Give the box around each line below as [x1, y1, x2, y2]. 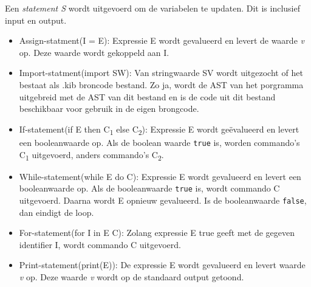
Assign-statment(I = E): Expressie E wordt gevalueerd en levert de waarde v [19, 34, 304, 47]
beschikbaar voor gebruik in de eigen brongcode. [19, 102, 199, 115]
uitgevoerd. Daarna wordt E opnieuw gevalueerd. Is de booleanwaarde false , [19, 193, 307, 206]
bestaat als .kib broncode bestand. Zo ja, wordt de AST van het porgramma [19, 78, 304, 91]
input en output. [5, 13, 67, 26]
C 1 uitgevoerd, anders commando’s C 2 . [19, 148, 164, 162]
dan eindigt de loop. [19, 206, 94, 218]
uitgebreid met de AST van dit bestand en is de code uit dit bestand [19, 90, 276, 103]
